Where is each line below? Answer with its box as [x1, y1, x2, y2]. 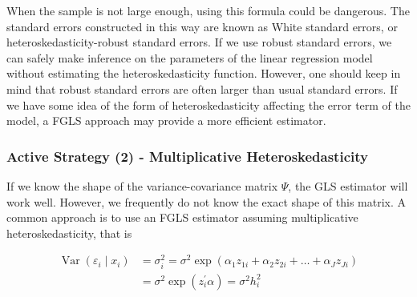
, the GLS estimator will [288, 177, 408, 194]
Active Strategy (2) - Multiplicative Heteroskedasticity [6, 146, 368, 166]
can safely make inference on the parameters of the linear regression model [6, 49, 373, 66]
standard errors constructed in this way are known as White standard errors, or [6, 18, 398, 34]
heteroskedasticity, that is [6, 224, 132, 241]
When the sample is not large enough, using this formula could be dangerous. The [6, 2, 410, 18]
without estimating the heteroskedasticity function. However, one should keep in [6, 65, 401, 82]
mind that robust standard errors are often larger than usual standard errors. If [6, 80, 398, 97]
